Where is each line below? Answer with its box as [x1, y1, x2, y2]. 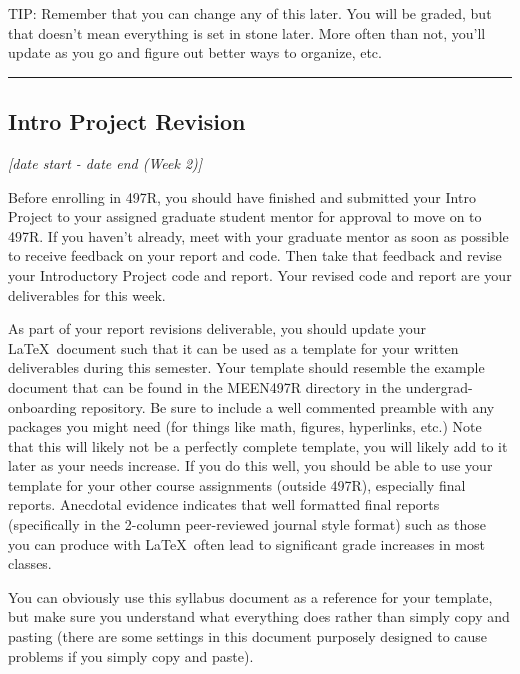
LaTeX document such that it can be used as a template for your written [8, 337, 459, 358]
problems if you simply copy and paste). [8, 645, 254, 666]
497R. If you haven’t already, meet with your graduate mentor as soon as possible [8, 225, 509, 246]
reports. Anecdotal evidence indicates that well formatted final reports [8, 494, 440, 515]
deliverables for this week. [8, 284, 166, 305]
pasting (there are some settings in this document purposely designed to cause [8, 626, 488, 647]
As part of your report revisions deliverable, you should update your [8, 318, 426, 339]
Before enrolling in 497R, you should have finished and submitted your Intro [8, 186, 476, 207]
